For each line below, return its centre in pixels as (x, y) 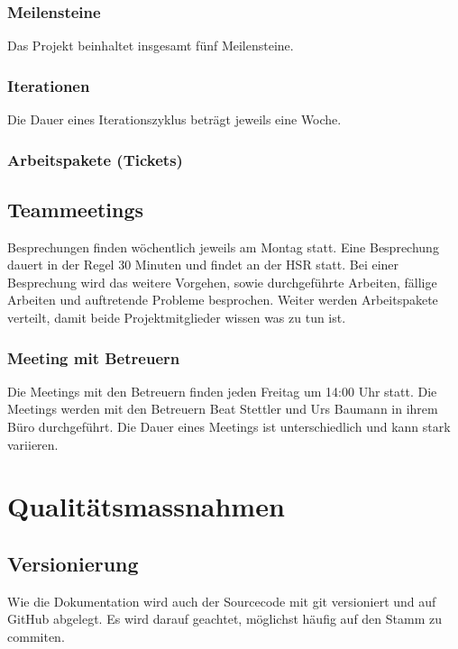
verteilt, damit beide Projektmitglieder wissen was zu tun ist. (177, 318)
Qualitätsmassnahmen (146, 506)
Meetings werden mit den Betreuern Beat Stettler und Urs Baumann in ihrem (223, 409)
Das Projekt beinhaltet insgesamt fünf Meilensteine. (151, 46)
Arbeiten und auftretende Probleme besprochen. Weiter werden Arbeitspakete (223, 300)
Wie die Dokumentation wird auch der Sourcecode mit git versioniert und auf (222, 601)
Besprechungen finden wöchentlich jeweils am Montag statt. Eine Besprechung (223, 247)
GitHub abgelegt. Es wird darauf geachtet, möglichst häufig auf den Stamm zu (224, 619)
